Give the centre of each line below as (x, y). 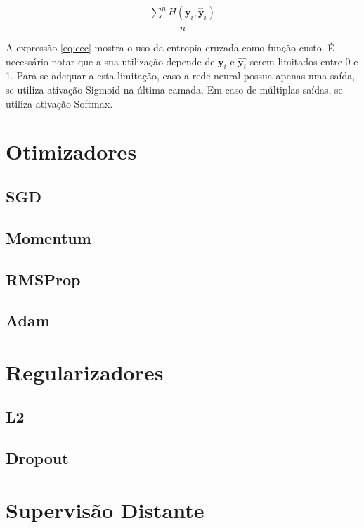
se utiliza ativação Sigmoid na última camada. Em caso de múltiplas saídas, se (174, 90)
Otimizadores (71, 152)
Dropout (37, 458)
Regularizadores (85, 372)
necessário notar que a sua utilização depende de (110, 61)
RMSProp (43, 279)
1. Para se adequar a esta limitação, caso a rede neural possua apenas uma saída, (181, 76)
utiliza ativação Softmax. (59, 103)
